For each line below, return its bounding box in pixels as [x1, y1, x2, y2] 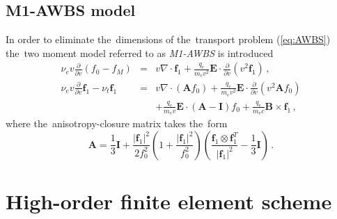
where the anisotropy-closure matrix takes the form [6, 116, 228, 131]
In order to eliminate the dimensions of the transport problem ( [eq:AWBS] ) [6, 32, 331, 47]
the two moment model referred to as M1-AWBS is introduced [6, 45, 274, 60]
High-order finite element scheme [6, 186, 332, 215]
